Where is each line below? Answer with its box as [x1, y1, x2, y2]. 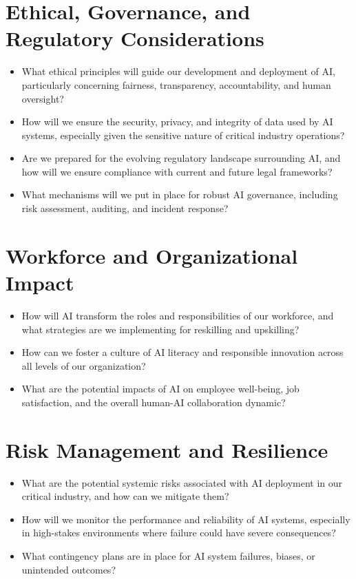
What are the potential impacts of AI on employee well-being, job [21, 381, 300, 396]
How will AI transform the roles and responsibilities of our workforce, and [21, 308, 334, 322]
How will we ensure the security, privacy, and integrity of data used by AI [21, 114, 333, 129]
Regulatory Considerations [6, 24, 264, 52]
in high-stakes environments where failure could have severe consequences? [21, 525, 336, 540]
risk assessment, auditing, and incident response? [21, 201, 229, 215]
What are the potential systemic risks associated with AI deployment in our [21, 475, 343, 489]
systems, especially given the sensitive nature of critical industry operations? [21, 127, 345, 142]
